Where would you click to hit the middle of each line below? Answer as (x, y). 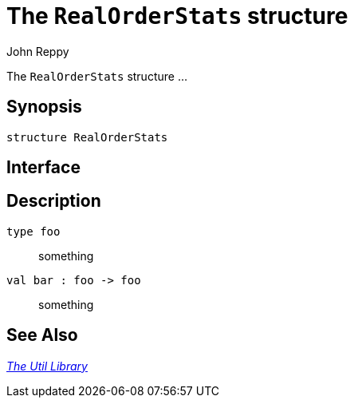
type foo (33, 231)
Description (54, 201)
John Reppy (38, 51)
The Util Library (47, 366)
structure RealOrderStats (87, 137)
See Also (42, 335)
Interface (43, 168)
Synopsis (44, 107)
